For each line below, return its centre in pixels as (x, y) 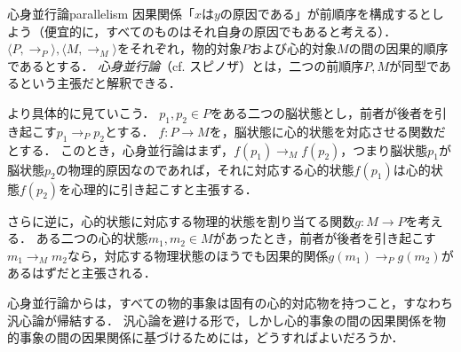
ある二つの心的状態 (92, 238)
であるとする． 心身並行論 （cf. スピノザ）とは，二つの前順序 (186, 65)
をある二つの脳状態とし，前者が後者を (323, 112)
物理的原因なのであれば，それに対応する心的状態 (211, 169)
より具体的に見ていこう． (81, 112)
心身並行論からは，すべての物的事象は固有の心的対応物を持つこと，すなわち (230, 302)
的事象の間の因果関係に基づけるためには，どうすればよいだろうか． (206, 337)
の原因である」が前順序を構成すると (326, 13)
